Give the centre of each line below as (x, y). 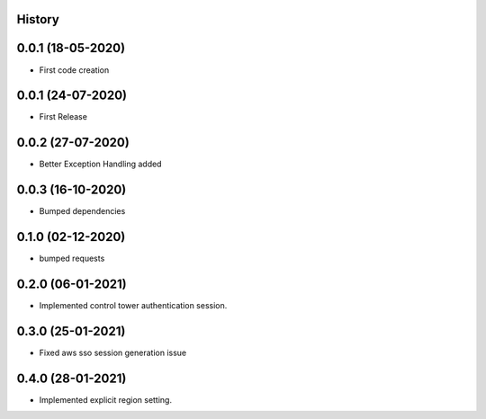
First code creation (74, 70)
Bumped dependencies (82, 211)
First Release (63, 117)
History (38, 19)
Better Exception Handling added (100, 164)
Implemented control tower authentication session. (133, 306)
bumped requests (72, 259)
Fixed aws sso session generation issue (113, 352)
